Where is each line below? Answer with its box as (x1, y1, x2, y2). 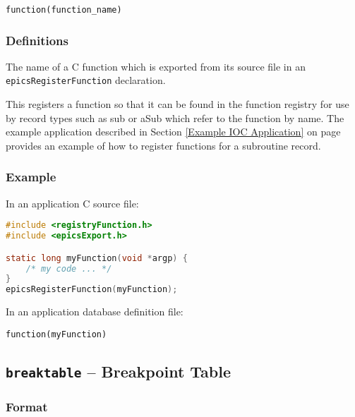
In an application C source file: (6, 195, 139, 210)
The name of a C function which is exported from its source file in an (6, 59, 306, 73)
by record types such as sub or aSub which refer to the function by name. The (6, 110, 344, 125)
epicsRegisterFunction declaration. (6, 73, 166, 87)
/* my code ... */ (25, 263, 112, 274)
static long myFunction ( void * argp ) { (6, 253, 188, 263)
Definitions (6, 31, 68, 49)
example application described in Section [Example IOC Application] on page (6, 124, 341, 139)
